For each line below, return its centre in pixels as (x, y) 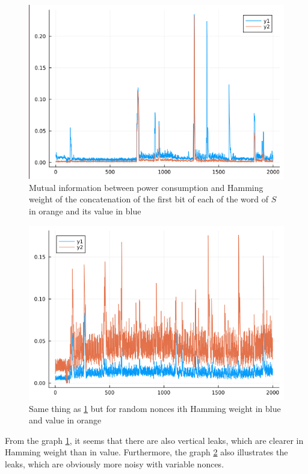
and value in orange (65, 420)
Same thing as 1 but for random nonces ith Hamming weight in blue (155, 408)
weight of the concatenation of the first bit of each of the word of (149, 199)
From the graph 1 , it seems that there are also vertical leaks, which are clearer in (154, 440)
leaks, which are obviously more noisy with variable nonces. (115, 463)
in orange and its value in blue (85, 211)
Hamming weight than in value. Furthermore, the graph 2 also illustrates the (146, 452)
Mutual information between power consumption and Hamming (146, 187)
